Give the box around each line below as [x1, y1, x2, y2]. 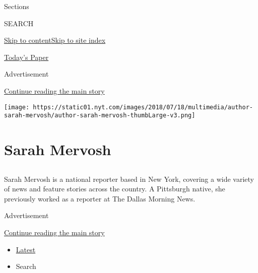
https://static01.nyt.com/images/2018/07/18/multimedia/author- [33, 103, 253, 111]
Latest [16, 244, 36, 254]
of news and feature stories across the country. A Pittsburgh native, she [4, 183, 225, 194]
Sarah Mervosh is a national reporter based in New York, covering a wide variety [4, 173, 254, 184]
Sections [4, 1, 29, 11]
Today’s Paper [4, 51, 49, 62]
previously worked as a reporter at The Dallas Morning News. [4, 193, 196, 203]
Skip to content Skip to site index [4, 35, 106, 45]
